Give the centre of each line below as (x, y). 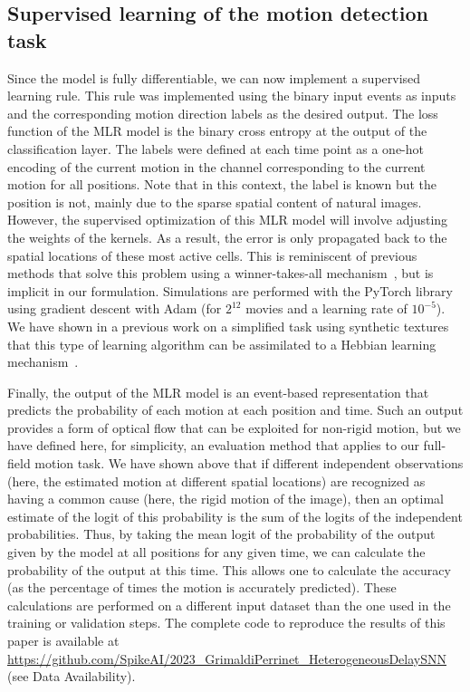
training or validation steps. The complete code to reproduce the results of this (226, 623)
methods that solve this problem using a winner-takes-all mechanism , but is (221, 273)
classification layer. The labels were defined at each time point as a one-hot (216, 148)
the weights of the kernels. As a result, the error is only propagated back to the (227, 237)
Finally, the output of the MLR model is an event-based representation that (218, 392)
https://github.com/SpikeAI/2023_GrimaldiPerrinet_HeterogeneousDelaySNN (227, 658)
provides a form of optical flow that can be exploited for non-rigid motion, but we (234, 427)
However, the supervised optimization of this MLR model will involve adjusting (228, 220)
